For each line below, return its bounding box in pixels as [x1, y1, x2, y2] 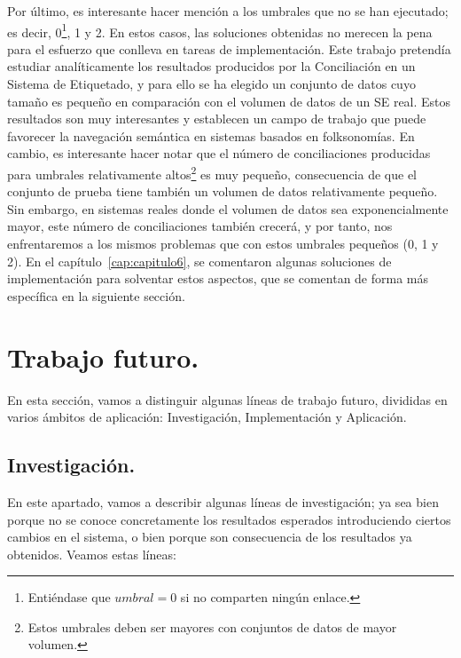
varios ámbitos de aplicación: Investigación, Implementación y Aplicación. [7, 408, 407, 426]
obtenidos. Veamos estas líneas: [7, 544, 176, 563]
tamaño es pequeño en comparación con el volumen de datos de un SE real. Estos [7, 91, 451, 110]
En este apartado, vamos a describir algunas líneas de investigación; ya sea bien [7, 492, 439, 511]
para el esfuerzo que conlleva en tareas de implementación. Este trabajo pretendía [7, 39, 451, 58]
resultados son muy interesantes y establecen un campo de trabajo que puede [7, 109, 426, 128]
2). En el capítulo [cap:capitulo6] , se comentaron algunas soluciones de [7, 251, 392, 270]
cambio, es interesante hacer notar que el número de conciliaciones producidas [7, 144, 431, 163]
